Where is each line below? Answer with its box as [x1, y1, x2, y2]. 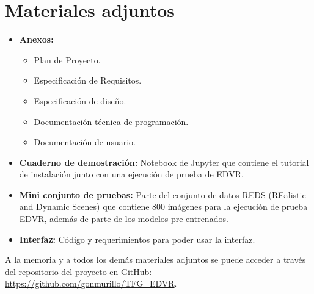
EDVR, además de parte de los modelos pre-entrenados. [19, 212, 228, 225]
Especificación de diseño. [34, 94, 126, 107]
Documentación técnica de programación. [34, 115, 189, 127]
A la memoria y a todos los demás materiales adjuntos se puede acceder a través [5, 253, 306, 266]
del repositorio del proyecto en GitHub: [5, 265, 152, 278]
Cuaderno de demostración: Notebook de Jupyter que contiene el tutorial [19, 156, 309, 168]
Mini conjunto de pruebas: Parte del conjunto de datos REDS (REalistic [19, 188, 306, 201]
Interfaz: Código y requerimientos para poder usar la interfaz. [19, 232, 255, 245]
